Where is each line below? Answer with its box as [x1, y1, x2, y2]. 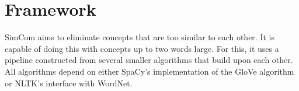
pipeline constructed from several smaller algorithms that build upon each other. [5, 54, 293, 66]
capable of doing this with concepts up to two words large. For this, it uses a [5, 42, 279, 54]
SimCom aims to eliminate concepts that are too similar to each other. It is [5, 31, 274, 43]
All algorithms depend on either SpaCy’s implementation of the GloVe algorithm [5, 65, 294, 77]
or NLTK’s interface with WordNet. [5, 76, 133, 89]
